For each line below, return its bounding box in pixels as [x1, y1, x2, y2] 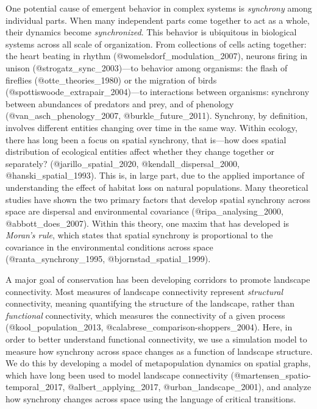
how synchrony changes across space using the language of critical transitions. [5, 393, 296, 405]
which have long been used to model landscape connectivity [5, 368, 228, 381]
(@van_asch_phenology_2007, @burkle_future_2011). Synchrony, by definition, [5, 109, 308, 122]
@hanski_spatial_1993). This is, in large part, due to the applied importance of [5, 169, 305, 182]
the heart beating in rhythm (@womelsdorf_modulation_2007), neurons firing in [5, 49, 308, 62]
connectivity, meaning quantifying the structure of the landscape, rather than [5, 297, 295, 310]
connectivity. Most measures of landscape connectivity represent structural [5, 285, 283, 297]
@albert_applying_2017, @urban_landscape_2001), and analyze [67, 380, 312, 393]
